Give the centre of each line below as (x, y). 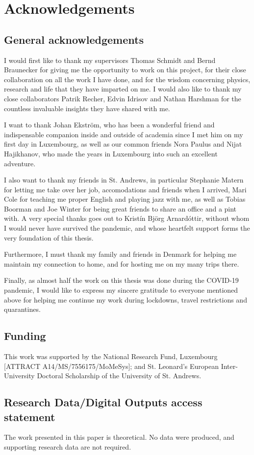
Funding (25, 336)
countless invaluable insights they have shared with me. (87, 108)
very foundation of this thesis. (49, 237)
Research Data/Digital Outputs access (103, 402)
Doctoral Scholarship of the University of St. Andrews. (119, 376)
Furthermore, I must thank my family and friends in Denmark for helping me (120, 254)
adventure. (20, 163)
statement (30, 416)
